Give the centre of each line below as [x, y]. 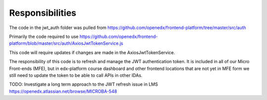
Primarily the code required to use [44, 36]
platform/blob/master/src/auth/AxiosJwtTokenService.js [66, 43]
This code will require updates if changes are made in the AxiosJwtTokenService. [92, 52]
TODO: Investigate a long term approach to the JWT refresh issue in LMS [84, 84]
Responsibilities [43, 13]
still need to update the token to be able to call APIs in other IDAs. [76, 75]
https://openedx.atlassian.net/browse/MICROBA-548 [63, 91]
